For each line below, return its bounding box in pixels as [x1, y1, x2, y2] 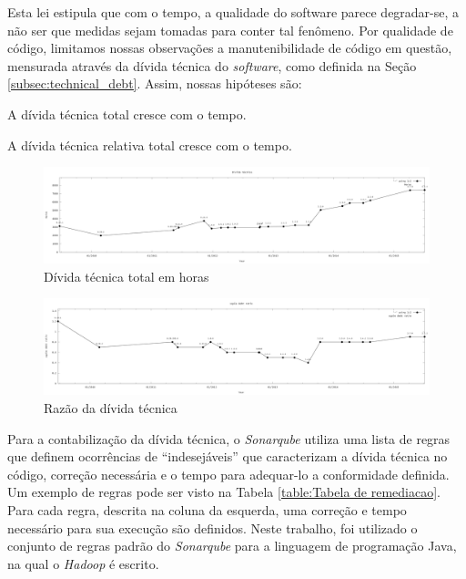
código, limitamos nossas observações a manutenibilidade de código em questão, [7, 38, 452, 57]
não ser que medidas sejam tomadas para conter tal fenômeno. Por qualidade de [7, 20, 453, 39]
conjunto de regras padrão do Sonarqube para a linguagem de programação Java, [7, 536, 457, 555]
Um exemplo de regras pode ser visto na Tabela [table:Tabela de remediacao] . [7, 482, 441, 501]
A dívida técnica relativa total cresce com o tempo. [7, 135, 292, 154]
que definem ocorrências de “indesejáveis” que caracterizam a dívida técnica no [7, 447, 448, 466]
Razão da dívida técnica [44, 398, 177, 417]
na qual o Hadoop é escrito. [7, 553, 159, 573]
